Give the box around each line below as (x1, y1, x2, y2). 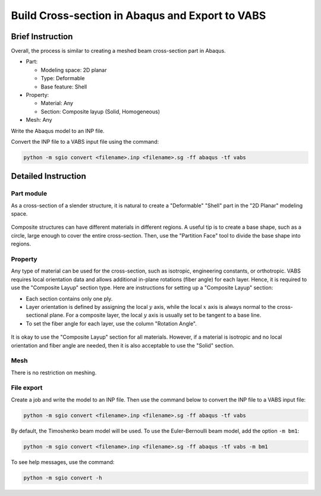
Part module (11, 189, 48, 198)
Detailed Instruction (11, 171, 86, 181)
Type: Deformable (40, 75, 85, 82)
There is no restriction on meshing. (11, 369, 97, 376)
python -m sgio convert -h (23, 474, 102, 481)
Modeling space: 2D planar (40, 66, 107, 74)
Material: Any (40, 100, 74, 107)
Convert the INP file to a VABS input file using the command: (11, 138, 159, 145)
